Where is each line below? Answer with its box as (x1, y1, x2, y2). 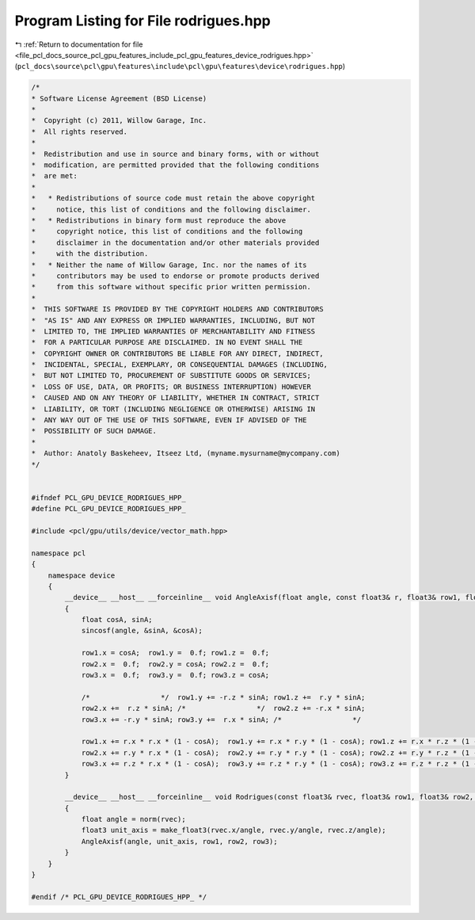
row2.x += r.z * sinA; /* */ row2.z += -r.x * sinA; (81, 704, 366, 713)
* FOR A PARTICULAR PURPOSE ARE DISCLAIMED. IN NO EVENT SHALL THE (31, 338, 303, 347)
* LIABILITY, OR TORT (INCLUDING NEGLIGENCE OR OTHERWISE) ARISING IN (31, 404, 316, 414)
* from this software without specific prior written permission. (31, 282, 312, 292)
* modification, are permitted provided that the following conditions (31, 161, 320, 170)
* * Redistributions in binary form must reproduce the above (31, 216, 287, 225)
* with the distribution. (31, 250, 149, 258)
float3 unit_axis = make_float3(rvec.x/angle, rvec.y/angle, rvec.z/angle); (81, 826, 387, 835)
